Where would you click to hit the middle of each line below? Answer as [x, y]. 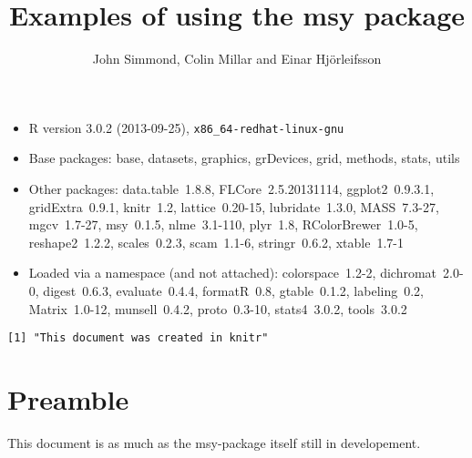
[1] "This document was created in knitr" [138, 338]
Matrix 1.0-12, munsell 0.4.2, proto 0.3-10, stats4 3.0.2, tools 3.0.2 [218, 308]
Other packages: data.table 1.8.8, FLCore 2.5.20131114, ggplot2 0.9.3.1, [231, 188]
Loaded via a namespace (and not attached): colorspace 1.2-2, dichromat [233, 273]
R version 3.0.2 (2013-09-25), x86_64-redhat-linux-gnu [186, 127]
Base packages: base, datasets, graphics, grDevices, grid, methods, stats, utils [244, 158]
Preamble [68, 398]
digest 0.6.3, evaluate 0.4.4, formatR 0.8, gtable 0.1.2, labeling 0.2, [233, 290]
